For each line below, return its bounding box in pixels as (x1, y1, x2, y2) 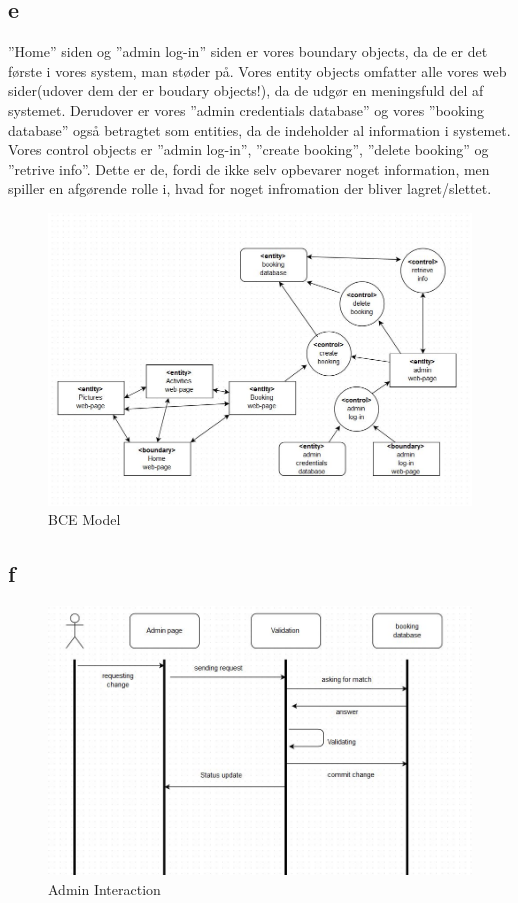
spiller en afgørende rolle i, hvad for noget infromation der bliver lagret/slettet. (8, 178, 492, 199)
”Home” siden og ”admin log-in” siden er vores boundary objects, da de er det (8, 41, 488, 62)
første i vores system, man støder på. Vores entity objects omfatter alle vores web (8, 60, 507, 81)
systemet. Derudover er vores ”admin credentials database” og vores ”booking (8, 99, 485, 120)
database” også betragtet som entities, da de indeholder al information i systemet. (8, 119, 511, 140)
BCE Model (48, 509, 121, 530)
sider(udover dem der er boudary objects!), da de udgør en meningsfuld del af (8, 80, 484, 101)
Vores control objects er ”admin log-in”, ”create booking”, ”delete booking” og (8, 139, 489, 160)
